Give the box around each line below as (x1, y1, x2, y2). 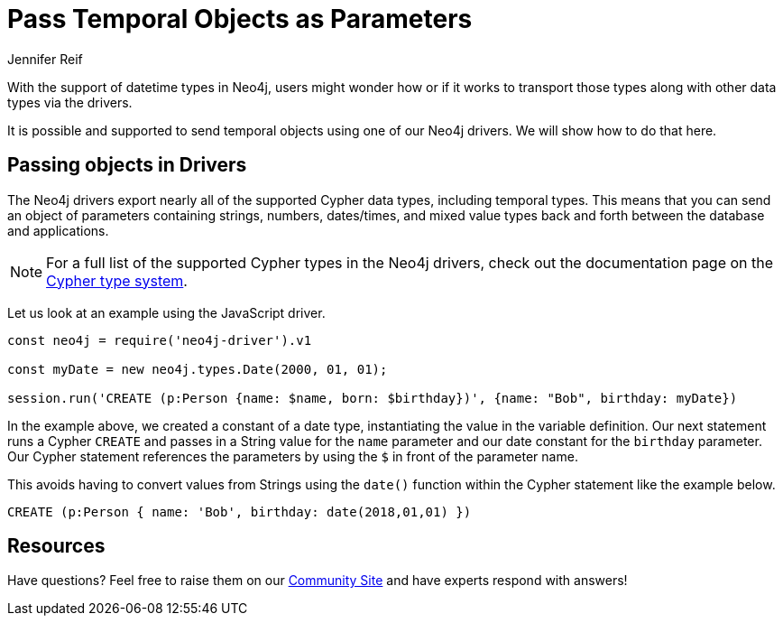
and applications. (7, 222, 109, 238)
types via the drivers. (7, 94, 133, 110)
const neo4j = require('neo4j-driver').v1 (7, 332, 312, 348)
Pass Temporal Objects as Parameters (7, 4, 473, 34)
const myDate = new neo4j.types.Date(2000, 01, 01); (7, 361, 388, 377)
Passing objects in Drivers (7, 153, 247, 177)
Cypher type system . (46, 271, 188, 290)
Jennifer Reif (7, 51, 83, 67)
